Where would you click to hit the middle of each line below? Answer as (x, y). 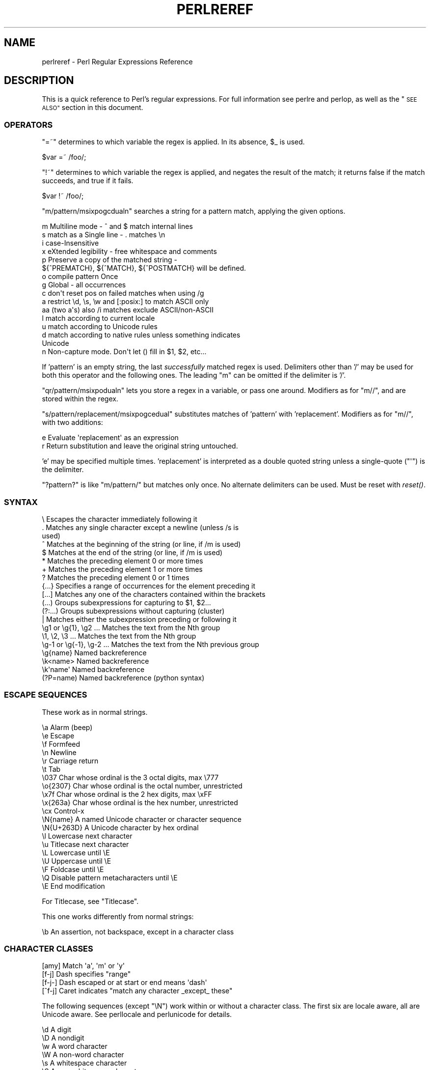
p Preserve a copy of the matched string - (110, 260)
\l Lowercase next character (87, 836)
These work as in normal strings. (95, 712)
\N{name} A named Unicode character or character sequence (142, 819)
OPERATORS (28, 125)
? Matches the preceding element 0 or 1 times (116, 577)
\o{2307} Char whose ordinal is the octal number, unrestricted (142, 786)
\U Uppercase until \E (77, 861)
